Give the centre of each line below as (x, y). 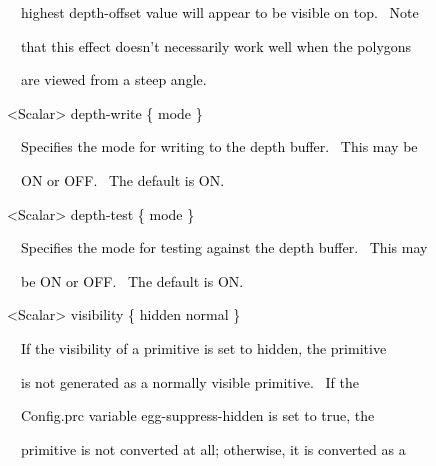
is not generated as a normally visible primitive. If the (189, 381)
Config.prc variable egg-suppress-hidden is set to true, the (197, 415)
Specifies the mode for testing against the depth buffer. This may (224, 247)
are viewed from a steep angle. (113, 79)
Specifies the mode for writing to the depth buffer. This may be (219, 146)
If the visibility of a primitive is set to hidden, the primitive (203, 347)
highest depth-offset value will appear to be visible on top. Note (219, 12)
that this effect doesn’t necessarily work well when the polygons (216, 45)
